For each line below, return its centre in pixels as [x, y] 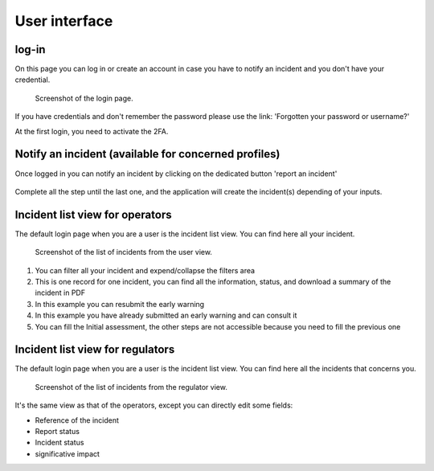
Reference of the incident [77, 420]
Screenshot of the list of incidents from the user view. [124, 252]
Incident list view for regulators [95, 350]
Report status [57, 432]
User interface [64, 21]
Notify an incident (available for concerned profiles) [147, 154]
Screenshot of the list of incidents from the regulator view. [131, 387]
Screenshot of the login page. [84, 98]
